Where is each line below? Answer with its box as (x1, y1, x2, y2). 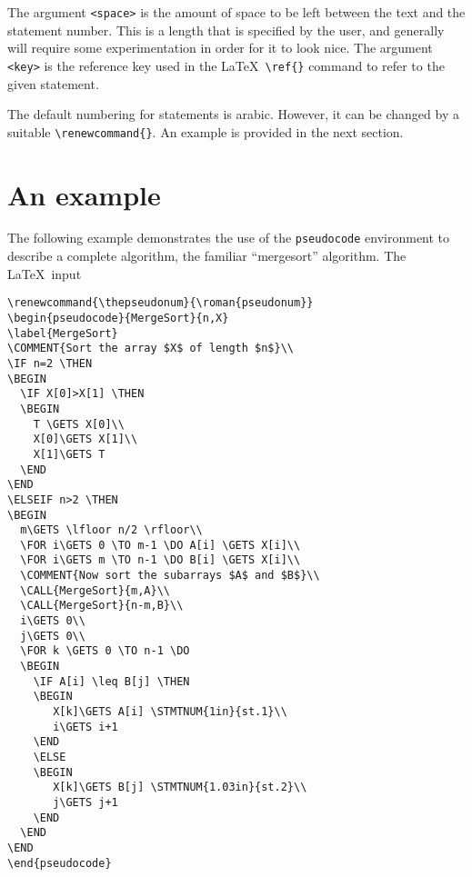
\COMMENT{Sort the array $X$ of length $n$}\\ (7, 342, 294, 355)
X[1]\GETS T (33, 447, 105, 461)
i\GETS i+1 (53, 720, 118, 733)
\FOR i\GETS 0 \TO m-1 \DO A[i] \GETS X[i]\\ (20, 538, 301, 552)
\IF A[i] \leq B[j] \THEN (33, 674, 190, 688)
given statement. (7, 74, 99, 93)
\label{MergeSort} (7, 326, 118, 340)
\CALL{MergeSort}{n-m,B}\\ (20, 599, 184, 613)
